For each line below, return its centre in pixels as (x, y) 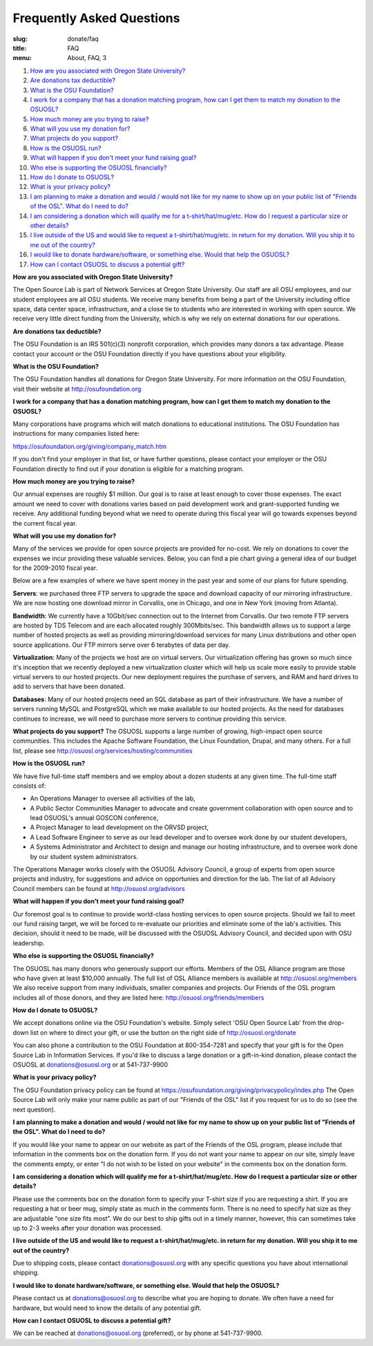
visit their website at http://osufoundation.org (77, 389)
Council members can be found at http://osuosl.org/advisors (99, 888)
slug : (20, 39)
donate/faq (83, 39)
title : (20, 48)
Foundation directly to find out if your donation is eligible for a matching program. (128, 469)
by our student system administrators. (84, 856)
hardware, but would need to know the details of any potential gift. (107, 1308)
